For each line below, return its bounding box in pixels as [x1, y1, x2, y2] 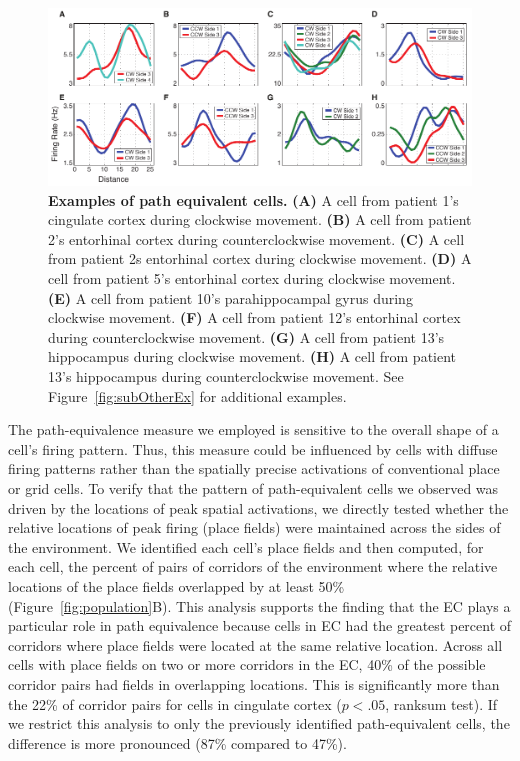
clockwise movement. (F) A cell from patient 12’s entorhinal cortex [48, 307, 461, 328]
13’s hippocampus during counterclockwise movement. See [48, 366, 404, 386]
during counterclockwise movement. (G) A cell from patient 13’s [48, 326, 445, 347]
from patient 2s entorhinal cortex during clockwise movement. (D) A [48, 248, 472, 269]
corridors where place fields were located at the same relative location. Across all [8, 634, 503, 655]
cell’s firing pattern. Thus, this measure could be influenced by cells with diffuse [8, 438, 498, 459]
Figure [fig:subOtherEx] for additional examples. [48, 385, 347, 406]
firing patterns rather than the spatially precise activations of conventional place [8, 458, 500, 479]
